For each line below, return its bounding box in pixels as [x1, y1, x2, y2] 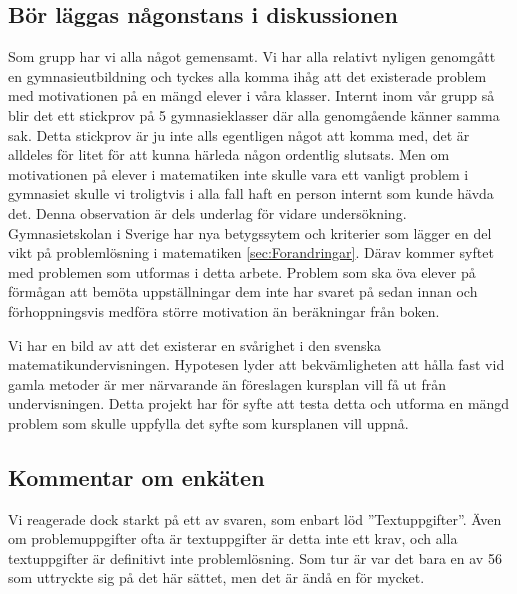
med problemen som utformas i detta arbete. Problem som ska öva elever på [8, 261, 476, 282]
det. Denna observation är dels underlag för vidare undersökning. [8, 202, 407, 223]
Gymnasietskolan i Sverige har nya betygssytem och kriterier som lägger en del [8, 222, 492, 243]
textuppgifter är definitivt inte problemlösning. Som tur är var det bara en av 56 [8, 547, 502, 568]
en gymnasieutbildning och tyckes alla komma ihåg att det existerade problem [8, 65, 487, 86]
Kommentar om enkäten [8, 461, 265, 492]
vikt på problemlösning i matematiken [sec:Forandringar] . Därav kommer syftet [8, 242, 494, 263]
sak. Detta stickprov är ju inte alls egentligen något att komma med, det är [8, 124, 470, 145]
